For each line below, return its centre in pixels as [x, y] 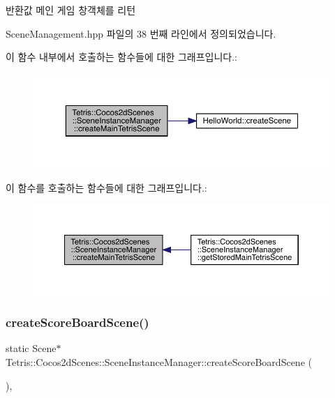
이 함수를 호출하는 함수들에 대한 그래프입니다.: [106, 187]
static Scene [31, 348]
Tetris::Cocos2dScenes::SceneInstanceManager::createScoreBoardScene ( [159, 362]
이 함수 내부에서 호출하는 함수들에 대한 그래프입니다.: [121, 57]
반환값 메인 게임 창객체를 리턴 [71, 10]
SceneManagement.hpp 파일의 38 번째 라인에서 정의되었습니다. [141, 33]
